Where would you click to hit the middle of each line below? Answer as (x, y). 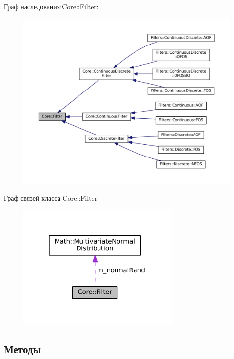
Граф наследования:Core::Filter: (51, 6)
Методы (22, 349)
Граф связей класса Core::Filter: (52, 197)
